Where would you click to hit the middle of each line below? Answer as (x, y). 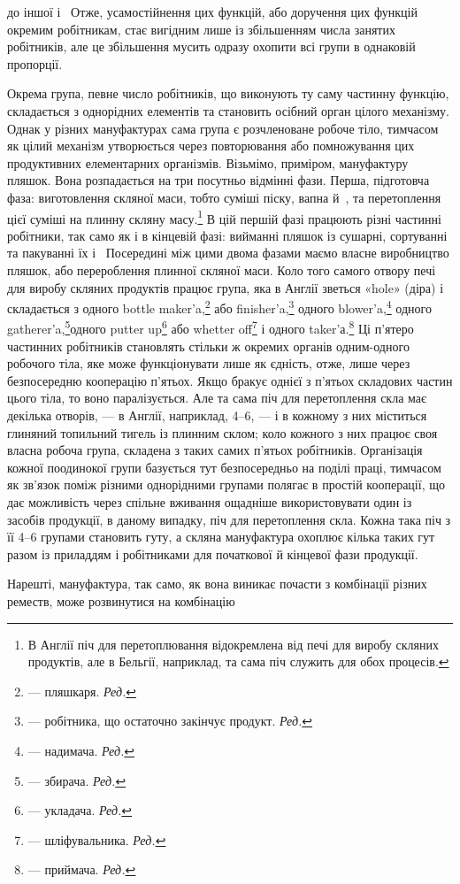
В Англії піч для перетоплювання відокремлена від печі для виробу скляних (233, 644)
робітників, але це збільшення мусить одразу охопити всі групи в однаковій (211, 46)
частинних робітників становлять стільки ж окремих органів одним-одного (208, 346)
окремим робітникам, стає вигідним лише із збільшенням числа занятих (201, 29)
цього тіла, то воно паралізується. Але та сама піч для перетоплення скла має (217, 398)
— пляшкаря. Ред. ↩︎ (82, 691)
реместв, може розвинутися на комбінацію (121, 600)
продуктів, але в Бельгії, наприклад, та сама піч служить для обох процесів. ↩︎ (238, 661)
